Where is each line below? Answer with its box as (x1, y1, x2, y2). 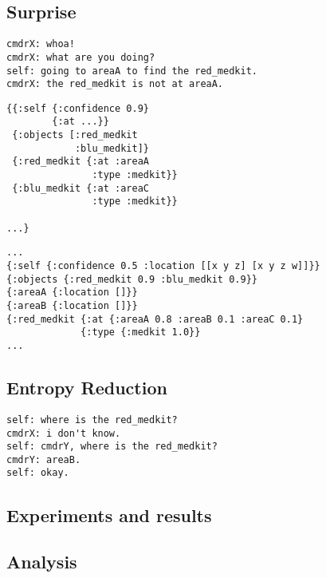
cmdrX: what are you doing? (6, 51, 155, 63)
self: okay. (6, 467, 69, 479)
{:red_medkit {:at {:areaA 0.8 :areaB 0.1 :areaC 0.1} (6, 313, 304, 325)
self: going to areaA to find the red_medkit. (6, 65, 257, 77)
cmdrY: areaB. (6, 453, 81, 465)
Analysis (6, 549, 77, 574)
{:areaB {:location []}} (6, 300, 138, 312)
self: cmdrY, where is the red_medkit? (6, 441, 218, 453)
